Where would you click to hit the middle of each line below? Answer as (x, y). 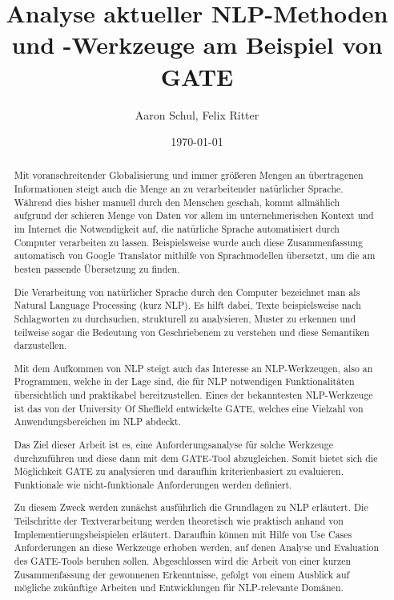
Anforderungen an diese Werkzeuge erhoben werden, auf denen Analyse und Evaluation (197, 547)
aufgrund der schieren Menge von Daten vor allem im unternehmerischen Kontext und (194, 215)
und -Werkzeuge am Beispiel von (197, 45)
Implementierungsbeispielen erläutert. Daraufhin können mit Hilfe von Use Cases (183, 534)
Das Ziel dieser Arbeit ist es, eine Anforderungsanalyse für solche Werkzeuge (173, 444)
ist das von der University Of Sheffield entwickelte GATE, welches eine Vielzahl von (189, 408)
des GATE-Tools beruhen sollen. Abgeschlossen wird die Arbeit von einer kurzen (183, 561)
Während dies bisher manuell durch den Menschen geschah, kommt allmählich (177, 202)
